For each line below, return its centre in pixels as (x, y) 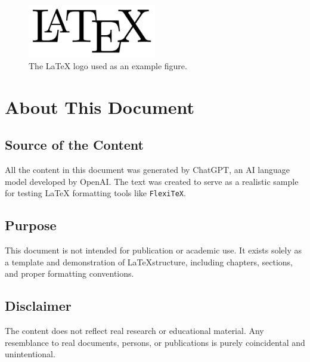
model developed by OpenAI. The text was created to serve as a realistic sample (152, 181)
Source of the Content (74, 145)
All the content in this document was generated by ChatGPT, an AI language (148, 169)
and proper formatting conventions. (69, 273)
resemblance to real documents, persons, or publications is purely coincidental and (155, 342)
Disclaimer (38, 306)
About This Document (100, 106)
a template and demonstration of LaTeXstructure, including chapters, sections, (149, 262)
